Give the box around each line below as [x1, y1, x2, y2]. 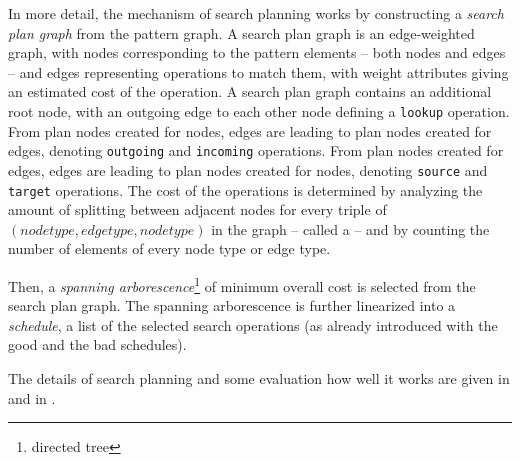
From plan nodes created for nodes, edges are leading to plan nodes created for [8, 120, 492, 141]
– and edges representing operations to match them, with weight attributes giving [8, 61, 509, 82]
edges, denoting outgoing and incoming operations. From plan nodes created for [8, 140, 504, 161]
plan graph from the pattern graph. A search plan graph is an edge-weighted [8, 22, 475, 43]
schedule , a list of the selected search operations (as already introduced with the [8, 314, 498, 335]
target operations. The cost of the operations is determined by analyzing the [8, 179, 483, 200]
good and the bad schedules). [8, 334, 187, 355]
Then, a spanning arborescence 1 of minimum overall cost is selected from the [8, 272, 476, 296]
